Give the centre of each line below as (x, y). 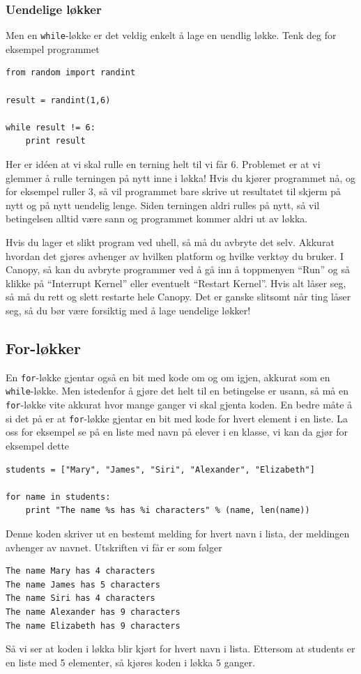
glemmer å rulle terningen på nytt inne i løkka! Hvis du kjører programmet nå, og (181, 177)
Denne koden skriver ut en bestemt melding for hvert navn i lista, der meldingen (178, 533)
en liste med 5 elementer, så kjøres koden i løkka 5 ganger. (131, 662)
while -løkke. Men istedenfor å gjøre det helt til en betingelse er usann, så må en (177, 391)
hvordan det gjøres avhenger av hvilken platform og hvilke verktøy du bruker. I (175, 255)
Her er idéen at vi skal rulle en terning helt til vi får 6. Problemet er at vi (163, 164)
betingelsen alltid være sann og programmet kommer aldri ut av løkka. (157, 219)
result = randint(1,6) (58, 100)
